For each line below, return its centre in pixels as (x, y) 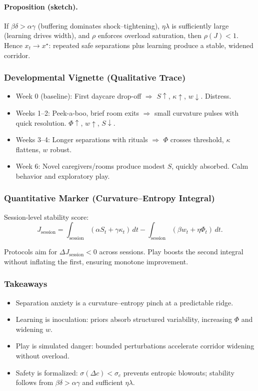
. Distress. (216, 96)
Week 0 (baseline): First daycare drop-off (78, 96)
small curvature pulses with (196, 112)
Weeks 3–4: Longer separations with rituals (82, 139)
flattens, (28, 149)
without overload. (42, 355)
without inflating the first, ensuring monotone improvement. (96, 261)
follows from (34, 382)
